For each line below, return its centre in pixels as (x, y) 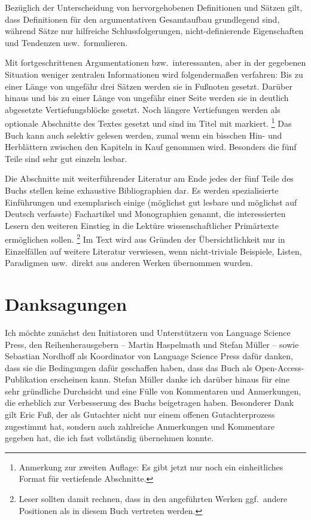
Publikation (26, 379)
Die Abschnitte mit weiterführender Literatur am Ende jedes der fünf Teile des (149, 178)
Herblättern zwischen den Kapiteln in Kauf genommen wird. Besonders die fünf (151, 147)
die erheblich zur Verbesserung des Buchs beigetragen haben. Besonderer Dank (150, 403)
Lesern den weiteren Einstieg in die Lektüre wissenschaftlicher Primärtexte (142, 225)
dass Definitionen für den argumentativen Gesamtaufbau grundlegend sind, (142, 19)
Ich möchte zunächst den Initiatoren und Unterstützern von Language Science (148, 332)
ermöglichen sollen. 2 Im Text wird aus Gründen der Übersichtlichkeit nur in (145, 238)
